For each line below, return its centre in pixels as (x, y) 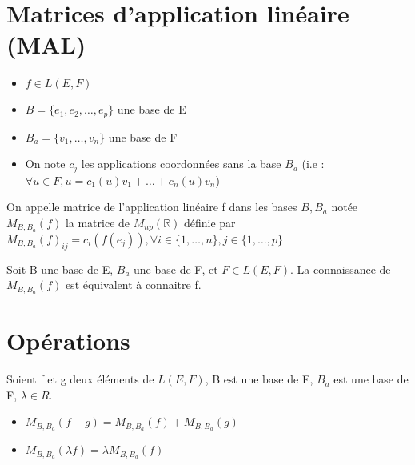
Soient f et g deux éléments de (80, 379)
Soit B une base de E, (60, 269)
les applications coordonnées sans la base (181, 164)
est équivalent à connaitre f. (133, 285)
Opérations (68, 341)
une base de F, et (176, 269)
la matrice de (98, 222)
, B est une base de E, (259, 379)
